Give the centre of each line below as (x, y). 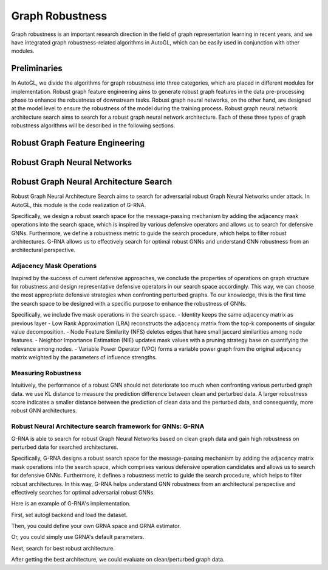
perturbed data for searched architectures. (65, 447)
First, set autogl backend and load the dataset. (69, 515)
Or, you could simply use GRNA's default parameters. (78, 537)
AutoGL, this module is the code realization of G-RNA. (79, 205)
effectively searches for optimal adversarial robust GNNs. (83, 492)
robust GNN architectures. (44, 410)
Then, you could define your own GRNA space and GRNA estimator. (96, 526)
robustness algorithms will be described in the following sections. (93, 125)
